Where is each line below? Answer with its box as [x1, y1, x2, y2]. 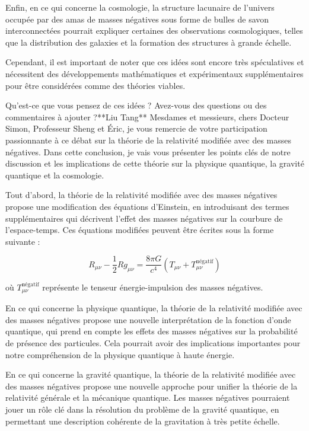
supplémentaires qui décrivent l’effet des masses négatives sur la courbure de [5, 212, 283, 224]
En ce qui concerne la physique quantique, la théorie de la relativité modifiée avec [5, 302, 302, 314]
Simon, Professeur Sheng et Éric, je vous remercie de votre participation [5, 122, 267, 135]
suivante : [5, 235, 40, 247]
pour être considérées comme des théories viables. [5, 79, 186, 91]
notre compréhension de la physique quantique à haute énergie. [5, 348, 235, 360]
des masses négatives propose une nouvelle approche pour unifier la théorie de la [5, 379, 298, 392]
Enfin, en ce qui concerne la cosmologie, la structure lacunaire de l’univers [5, 1, 275, 13]
